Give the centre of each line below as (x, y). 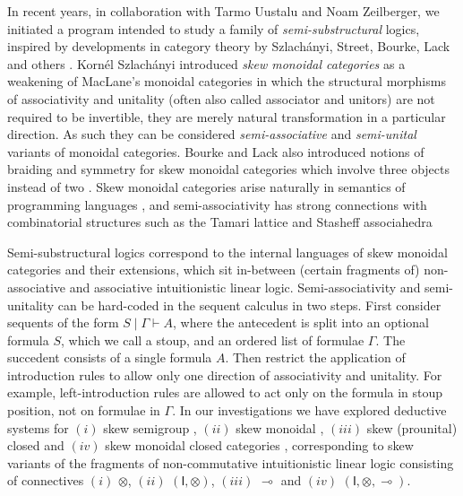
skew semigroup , (150, 427)
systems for (38, 427)
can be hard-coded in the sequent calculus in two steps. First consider (249, 305)
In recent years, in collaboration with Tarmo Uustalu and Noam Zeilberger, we (223, 11)
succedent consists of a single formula (110, 357)
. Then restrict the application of (315, 357)
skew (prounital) (412, 427)
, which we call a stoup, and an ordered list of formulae (212, 339)
